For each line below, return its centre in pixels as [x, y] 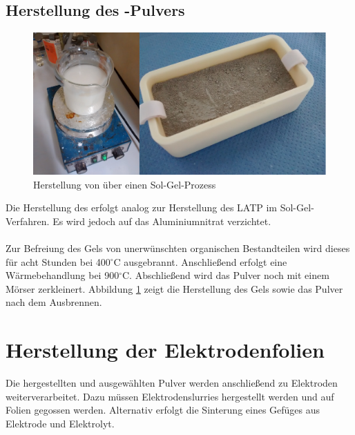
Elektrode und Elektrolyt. [60, 423]
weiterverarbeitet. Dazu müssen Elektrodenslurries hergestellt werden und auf [170, 396]
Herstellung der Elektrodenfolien [165, 350]
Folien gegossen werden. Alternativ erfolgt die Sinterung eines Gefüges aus [163, 410]
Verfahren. [28, 221]
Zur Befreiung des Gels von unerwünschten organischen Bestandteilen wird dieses [178, 248]
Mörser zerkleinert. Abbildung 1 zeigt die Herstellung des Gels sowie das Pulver [174, 288]
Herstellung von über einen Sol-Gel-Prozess [125, 184]
